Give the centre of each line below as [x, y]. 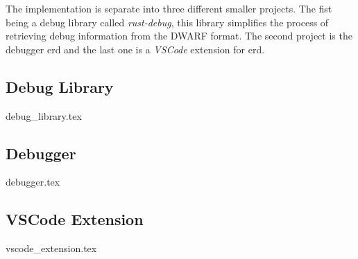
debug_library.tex [44, 115]
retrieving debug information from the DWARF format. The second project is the [179, 36]
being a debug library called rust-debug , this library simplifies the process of [167, 22]
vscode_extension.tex [51, 248]
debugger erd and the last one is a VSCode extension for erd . [135, 49]
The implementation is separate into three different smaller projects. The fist [169, 8]
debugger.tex [33, 182]
